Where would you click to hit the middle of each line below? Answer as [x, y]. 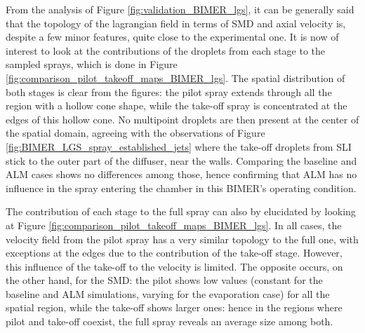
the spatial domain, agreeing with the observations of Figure [135, 133]
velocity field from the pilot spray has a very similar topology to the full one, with [182, 239]
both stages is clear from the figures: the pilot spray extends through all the [169, 91]
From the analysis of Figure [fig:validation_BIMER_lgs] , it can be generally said [180, 9]
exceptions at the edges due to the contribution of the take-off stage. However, [174, 253]
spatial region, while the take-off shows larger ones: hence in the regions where [174, 307]
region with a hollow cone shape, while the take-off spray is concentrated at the [177, 106]
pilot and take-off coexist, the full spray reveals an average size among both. [170, 321]
